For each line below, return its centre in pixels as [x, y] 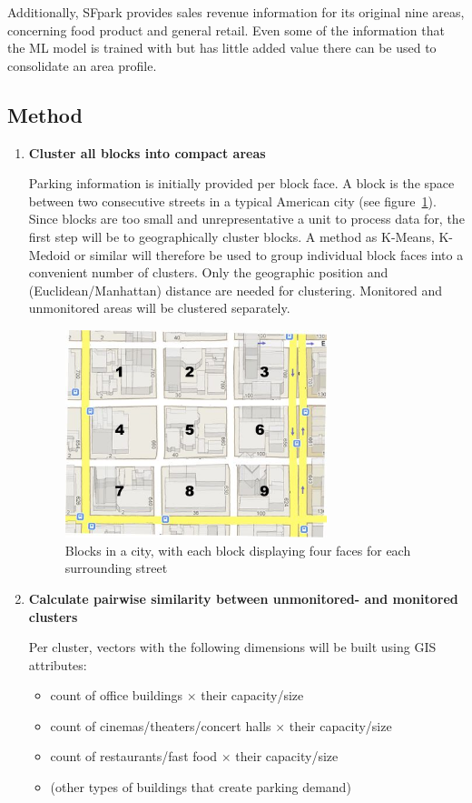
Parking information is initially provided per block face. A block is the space [241, 183]
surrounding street [116, 568]
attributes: [58, 664]
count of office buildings [117, 695]
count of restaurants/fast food [134, 756]
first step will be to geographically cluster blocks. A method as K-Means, [231, 236]
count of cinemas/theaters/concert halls [161, 725]
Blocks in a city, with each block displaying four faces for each [238, 550]
